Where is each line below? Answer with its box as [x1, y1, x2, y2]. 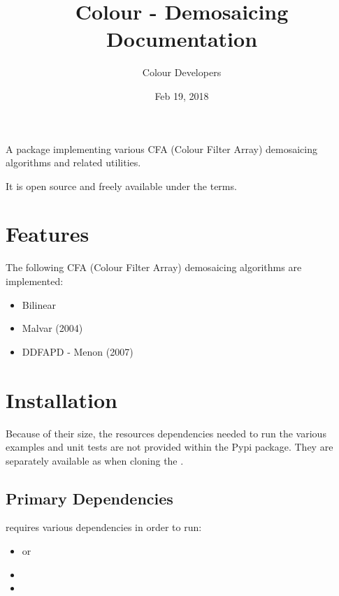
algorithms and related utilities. [6, 155, 141, 170]
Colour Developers [142, 65, 222, 80]
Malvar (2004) [22, 321, 83, 335]
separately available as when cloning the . [6, 453, 184, 467]
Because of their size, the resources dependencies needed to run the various [6, 426, 326, 440]
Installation [6, 385, 117, 414]
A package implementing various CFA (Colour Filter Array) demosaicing [6, 141, 318, 156]
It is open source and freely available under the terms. [6, 178, 237, 193]
